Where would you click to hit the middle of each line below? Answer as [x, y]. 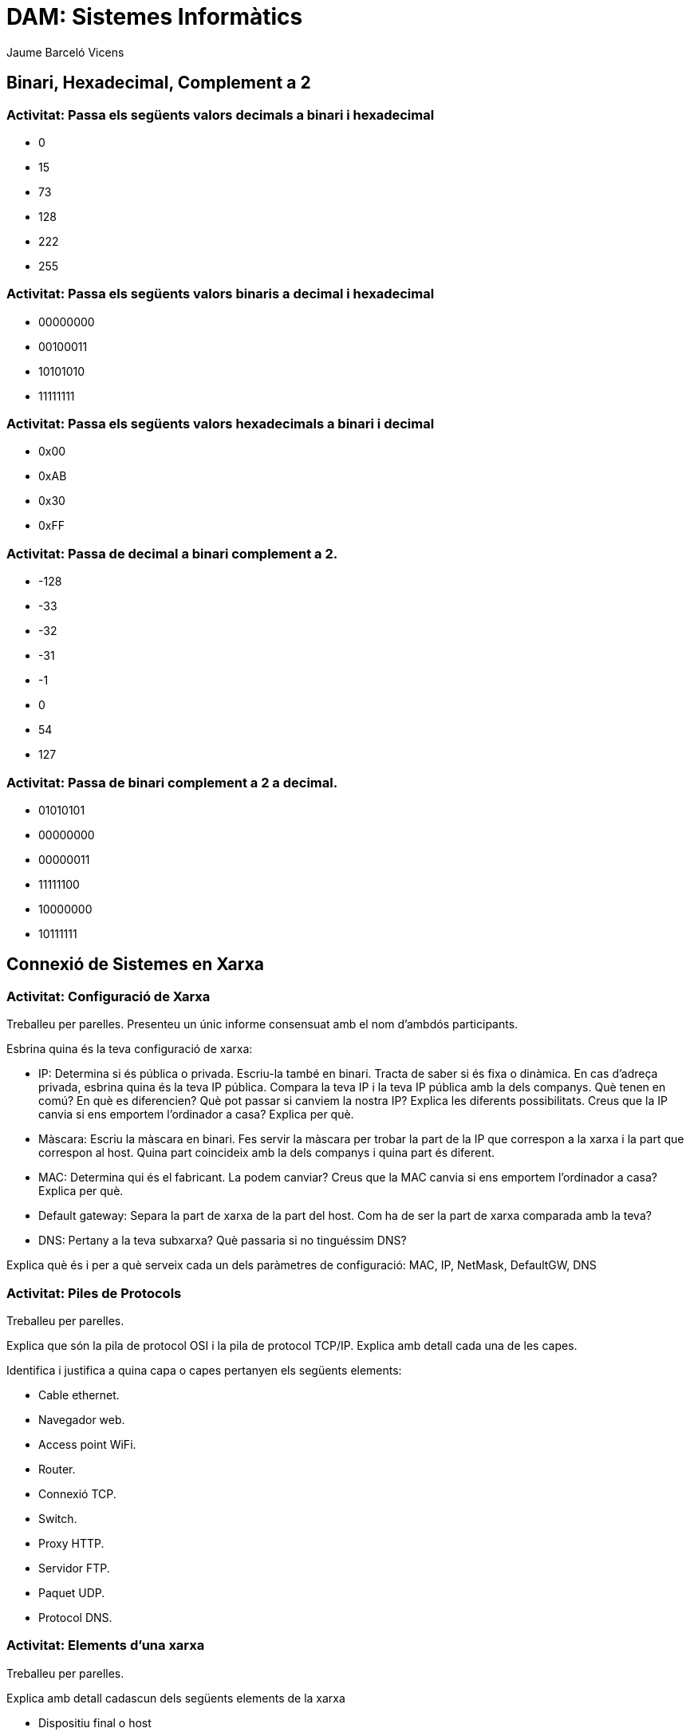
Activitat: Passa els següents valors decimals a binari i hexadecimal [221, 114]
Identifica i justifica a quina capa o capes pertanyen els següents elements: [204, 1370]
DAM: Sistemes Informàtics [155, 17]
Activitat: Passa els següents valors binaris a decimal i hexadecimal [221, 294]
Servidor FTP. [74, 1568]
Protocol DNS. [75, 1617]
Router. [57, 1469]
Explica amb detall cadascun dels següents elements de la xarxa [176, 1698]
